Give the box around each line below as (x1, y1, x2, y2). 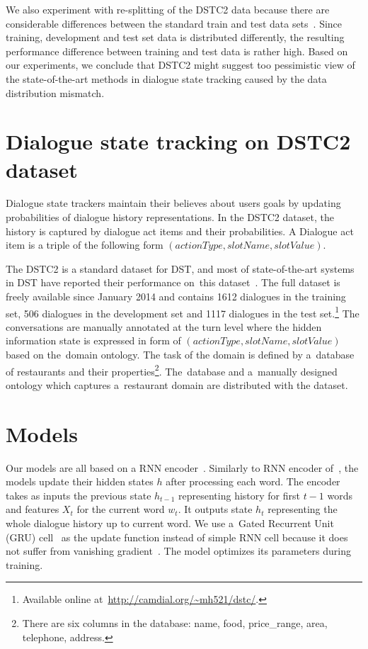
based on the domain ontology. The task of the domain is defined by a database (6, 347, 355, 362)
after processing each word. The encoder (166, 474, 340, 489)
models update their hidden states (6, 474, 154, 489)
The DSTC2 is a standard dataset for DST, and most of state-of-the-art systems (6, 261, 355, 276)
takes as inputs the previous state (6, 487, 151, 502)
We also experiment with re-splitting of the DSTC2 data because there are (6, 2, 330, 16)
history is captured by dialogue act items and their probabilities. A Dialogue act (6, 223, 354, 238)
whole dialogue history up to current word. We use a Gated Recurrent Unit (6, 516, 334, 530)
